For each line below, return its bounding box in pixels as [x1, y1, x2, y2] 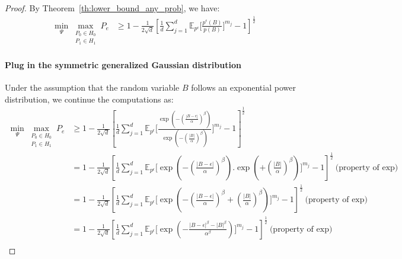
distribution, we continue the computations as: [5, 92, 174, 105]
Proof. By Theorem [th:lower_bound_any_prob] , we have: [5, 2, 220, 14]
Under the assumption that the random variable [5, 81, 180, 94]
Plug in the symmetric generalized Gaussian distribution [5, 59, 241, 71]
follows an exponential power [191, 81, 296, 94]
